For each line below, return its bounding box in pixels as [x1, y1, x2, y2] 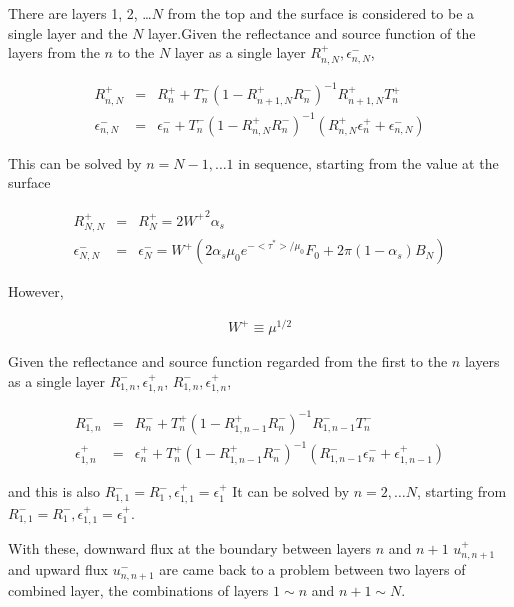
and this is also [8, 481, 101, 502]
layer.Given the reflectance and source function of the [148, 22, 476, 43]
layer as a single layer [174, 42, 306, 63]
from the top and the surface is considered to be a [167, 3, 475, 23]
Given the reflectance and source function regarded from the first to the [8, 351, 448, 372]
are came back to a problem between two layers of [159, 559, 466, 580]
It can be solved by [232, 481, 350, 502]
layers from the [8, 42, 100, 63]
